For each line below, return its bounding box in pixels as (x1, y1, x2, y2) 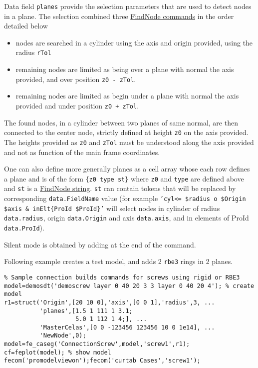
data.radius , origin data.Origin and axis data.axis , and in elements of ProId (4, 212, 249, 223)
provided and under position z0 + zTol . (15, 100, 139, 110)
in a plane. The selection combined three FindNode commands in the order (4, 10, 234, 21)
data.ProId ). (4, 222, 44, 232)
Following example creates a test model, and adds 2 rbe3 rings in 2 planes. (4, 256, 233, 266)
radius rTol (15, 47, 51, 57)
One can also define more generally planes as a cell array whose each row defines (4, 163, 250, 174)
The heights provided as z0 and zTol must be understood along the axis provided (4, 136, 254, 147)
